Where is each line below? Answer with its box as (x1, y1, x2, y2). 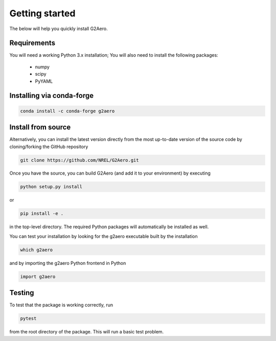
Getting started (9, 8, 76, 19)
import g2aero (20, 274, 56, 279)
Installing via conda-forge (9, 91, 94, 100)
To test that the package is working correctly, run (9, 302, 113, 308)
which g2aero (20, 247, 53, 253)
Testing (9, 288, 34, 297)
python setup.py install (20, 184, 83, 190)
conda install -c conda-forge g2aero (20, 108, 115, 114)
